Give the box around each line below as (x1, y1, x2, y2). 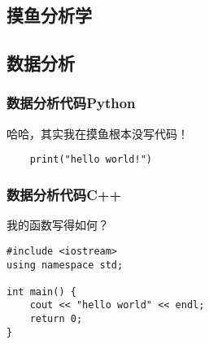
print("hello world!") (29, 154, 152, 166)
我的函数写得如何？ (7, 216, 109, 233)
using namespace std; (7, 259, 124, 271)
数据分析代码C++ (7, 184, 122, 204)
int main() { (7, 285, 76, 298)
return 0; (29, 313, 83, 325)
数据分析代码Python (7, 93, 136, 113)
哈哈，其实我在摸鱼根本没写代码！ (7, 124, 189, 142)
